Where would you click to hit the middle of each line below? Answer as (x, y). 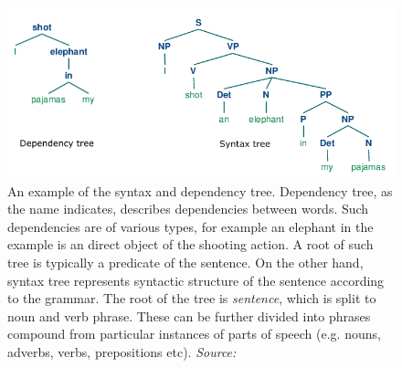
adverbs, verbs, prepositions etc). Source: (122, 351)
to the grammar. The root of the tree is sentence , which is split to (192, 298)
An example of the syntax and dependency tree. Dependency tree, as (200, 190)
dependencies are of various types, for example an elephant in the (190, 226)
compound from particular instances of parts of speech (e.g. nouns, (194, 334)
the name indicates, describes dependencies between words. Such (188, 209)
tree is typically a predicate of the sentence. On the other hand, (185, 263)
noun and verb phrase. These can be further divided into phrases (189, 315)
